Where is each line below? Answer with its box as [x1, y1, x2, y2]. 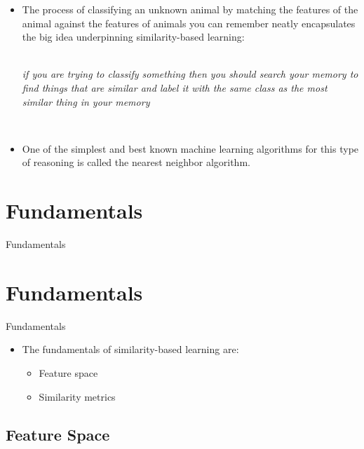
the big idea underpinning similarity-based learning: [22, 29, 245, 44]
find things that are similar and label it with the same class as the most [22, 80, 328, 95]
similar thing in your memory [22, 94, 150, 109]
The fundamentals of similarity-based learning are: [22, 342, 239, 357]
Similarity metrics [39, 389, 116, 403]
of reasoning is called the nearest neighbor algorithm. [22, 155, 250, 170]
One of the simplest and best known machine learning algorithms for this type [22, 141, 359, 156]
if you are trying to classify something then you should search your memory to [22, 67, 358, 81]
